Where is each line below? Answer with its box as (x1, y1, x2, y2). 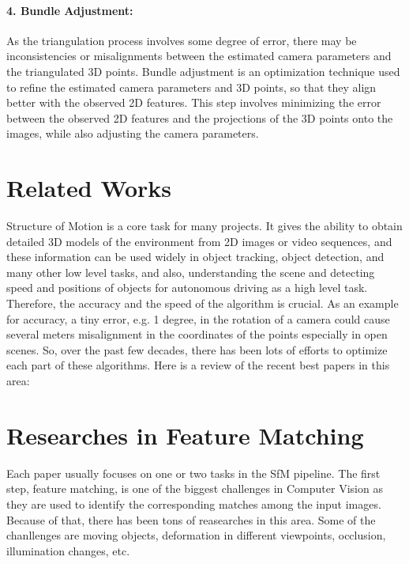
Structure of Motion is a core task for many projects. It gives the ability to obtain (6, 218, 403, 234)
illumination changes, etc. (6, 542, 130, 558)
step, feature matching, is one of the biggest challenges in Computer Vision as (6, 480, 383, 497)
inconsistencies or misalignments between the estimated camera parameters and (6, 47, 392, 64)
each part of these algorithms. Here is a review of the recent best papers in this (6, 357, 390, 373)
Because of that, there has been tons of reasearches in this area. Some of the (6, 511, 376, 528)
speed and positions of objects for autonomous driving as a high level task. (6, 279, 368, 296)
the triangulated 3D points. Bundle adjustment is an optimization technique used (6, 62, 400, 79)
